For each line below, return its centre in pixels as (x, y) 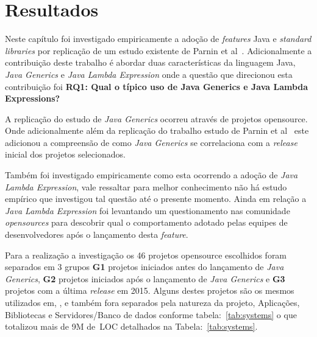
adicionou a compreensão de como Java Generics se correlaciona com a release (151, 142)
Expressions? (33, 98)
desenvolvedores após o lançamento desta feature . (97, 235)
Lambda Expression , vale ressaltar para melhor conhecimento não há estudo (146, 186)
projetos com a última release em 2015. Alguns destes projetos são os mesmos (150, 290)
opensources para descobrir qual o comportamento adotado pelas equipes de (146, 222)
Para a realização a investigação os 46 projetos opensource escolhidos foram (146, 255)
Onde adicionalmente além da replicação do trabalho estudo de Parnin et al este (157, 130)
